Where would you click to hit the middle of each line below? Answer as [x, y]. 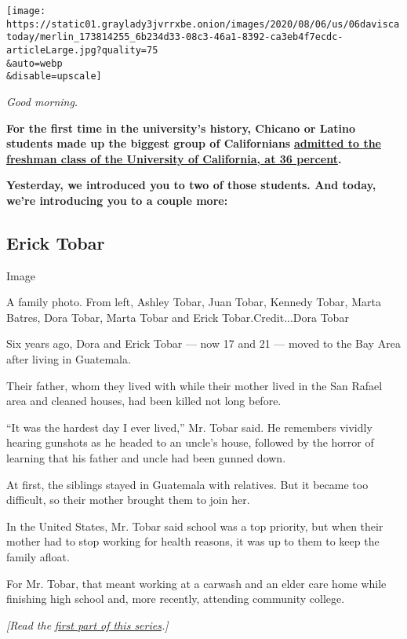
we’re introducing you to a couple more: [117, 200]
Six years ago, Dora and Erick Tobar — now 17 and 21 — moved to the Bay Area [203, 343]
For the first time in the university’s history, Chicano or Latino [181, 128]
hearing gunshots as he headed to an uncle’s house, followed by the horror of [190, 442]
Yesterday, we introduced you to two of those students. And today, [191, 185]
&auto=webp [35, 63]
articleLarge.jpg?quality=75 [82, 50]
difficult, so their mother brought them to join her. [128, 500]
